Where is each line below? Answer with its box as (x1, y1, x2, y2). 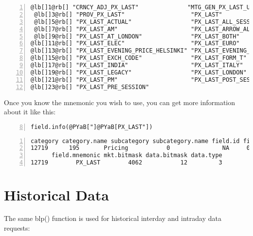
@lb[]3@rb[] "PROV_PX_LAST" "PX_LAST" (34, 11, 222, 18)
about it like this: (4, 107, 56, 117)
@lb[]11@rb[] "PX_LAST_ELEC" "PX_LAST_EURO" (31, 40, 240, 47)
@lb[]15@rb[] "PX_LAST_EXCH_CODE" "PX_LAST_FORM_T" (31, 54, 247, 62)
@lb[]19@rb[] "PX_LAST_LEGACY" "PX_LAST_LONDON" (31, 69, 247, 76)
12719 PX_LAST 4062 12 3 (31, 159, 222, 166)
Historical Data (4, 185, 109, 205)
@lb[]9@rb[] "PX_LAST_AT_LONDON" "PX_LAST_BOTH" (34, 33, 240, 40)
